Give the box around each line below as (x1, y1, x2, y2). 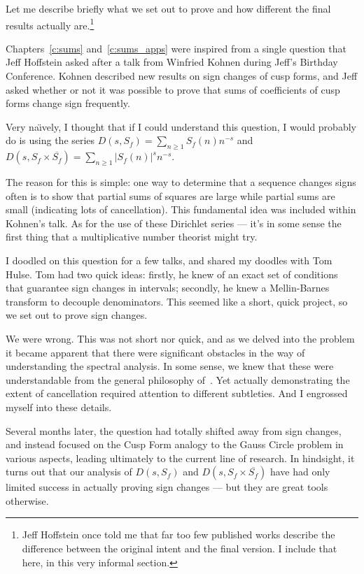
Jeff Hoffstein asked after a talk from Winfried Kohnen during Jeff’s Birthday (6, 55, 338, 69)
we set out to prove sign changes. (6, 308, 148, 322)
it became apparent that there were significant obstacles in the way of (6, 345, 305, 359)
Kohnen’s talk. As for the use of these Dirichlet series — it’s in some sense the (6, 215, 342, 230)
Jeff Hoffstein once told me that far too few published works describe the (22, 527, 335, 542)
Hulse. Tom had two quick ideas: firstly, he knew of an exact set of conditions (6, 266, 338, 281)
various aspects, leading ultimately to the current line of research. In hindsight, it (6, 450, 355, 465)
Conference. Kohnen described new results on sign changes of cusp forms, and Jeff (6, 69, 358, 83)
